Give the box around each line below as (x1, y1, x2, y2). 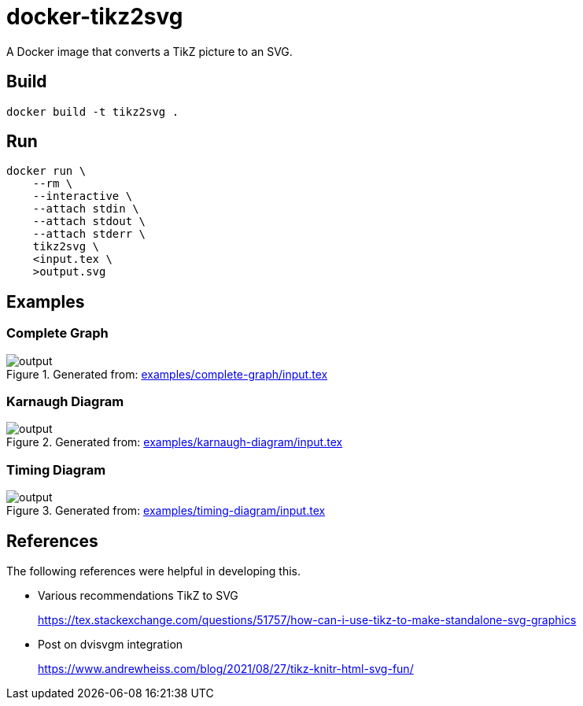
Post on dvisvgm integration (38, 638, 183, 651)
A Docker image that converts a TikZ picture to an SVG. (6, 44, 293, 58)
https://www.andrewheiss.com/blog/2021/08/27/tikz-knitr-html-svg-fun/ (38, 662, 414, 675)
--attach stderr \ (32, 227, 146, 241)
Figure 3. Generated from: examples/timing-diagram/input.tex (6, 504, 326, 518)
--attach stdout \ (32, 215, 146, 228)
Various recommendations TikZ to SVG (38, 589, 238, 602)
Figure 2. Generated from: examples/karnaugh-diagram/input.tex (6, 435, 343, 449)
